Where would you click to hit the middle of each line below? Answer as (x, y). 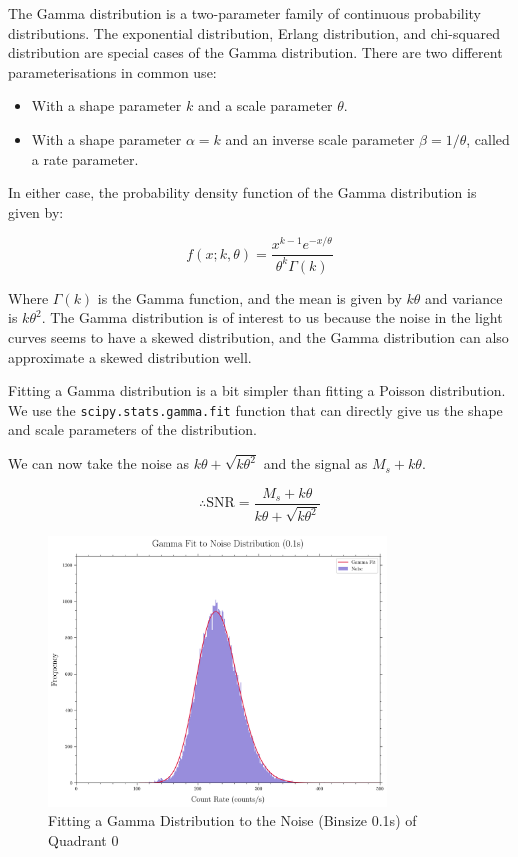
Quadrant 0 (83, 839)
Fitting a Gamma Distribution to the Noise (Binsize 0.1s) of (232, 820)
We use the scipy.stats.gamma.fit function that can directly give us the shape (255, 409)
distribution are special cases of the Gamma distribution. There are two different (255, 52)
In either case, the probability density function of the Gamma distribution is (242, 192)
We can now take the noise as (98, 463)
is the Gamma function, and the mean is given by (249, 297)
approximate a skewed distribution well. (130, 356)
